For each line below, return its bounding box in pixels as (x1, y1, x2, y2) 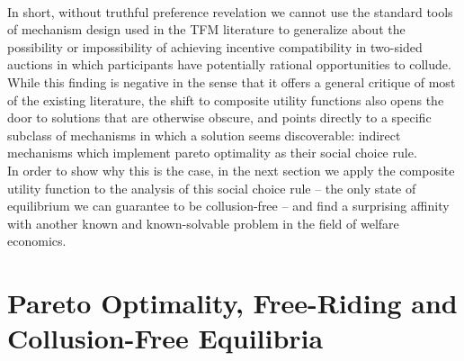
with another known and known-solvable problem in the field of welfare (7, 213, 399, 232)
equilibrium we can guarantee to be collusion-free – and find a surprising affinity (7, 196, 450, 215)
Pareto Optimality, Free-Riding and (7, 284, 458, 321)
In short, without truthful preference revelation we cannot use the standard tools (7, 2, 453, 21)
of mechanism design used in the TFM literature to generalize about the (7, 20, 406, 39)
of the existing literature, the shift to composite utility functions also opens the (7, 90, 444, 109)
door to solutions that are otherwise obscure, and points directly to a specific (7, 108, 432, 127)
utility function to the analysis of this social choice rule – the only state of (7, 178, 416, 197)
